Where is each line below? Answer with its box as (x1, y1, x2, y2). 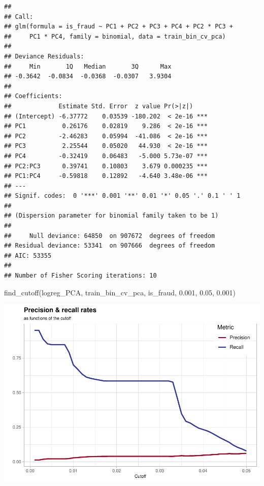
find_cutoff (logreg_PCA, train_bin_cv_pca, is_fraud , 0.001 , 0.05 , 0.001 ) (4, 287, 236, 297)
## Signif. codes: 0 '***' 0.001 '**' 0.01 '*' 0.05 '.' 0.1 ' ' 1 (4, 192, 241, 200)
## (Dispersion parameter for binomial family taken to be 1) (4, 212, 219, 220)
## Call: (4, 13, 34, 20)
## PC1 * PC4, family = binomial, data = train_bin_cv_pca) (4, 33, 226, 40)
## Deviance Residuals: (4, 52, 84, 60)
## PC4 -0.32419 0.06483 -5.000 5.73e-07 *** (4, 152, 208, 160)
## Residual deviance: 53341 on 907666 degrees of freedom (4, 242, 215, 250)
